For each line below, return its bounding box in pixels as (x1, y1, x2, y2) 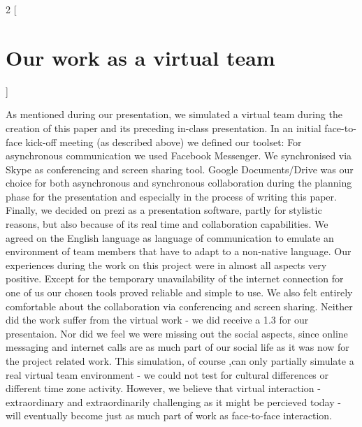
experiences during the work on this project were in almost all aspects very (6, 257, 327, 272)
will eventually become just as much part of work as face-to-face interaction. (6, 408, 332, 423)
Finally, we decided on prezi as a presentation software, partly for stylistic (6, 203, 322, 217)
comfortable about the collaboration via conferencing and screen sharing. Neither (6, 298, 353, 313)
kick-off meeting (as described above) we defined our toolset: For (25, 134, 302, 149)
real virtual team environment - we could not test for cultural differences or (6, 367, 329, 382)
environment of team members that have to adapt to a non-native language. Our (6, 244, 352, 259)
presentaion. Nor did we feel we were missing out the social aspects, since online (6, 326, 348, 340)
